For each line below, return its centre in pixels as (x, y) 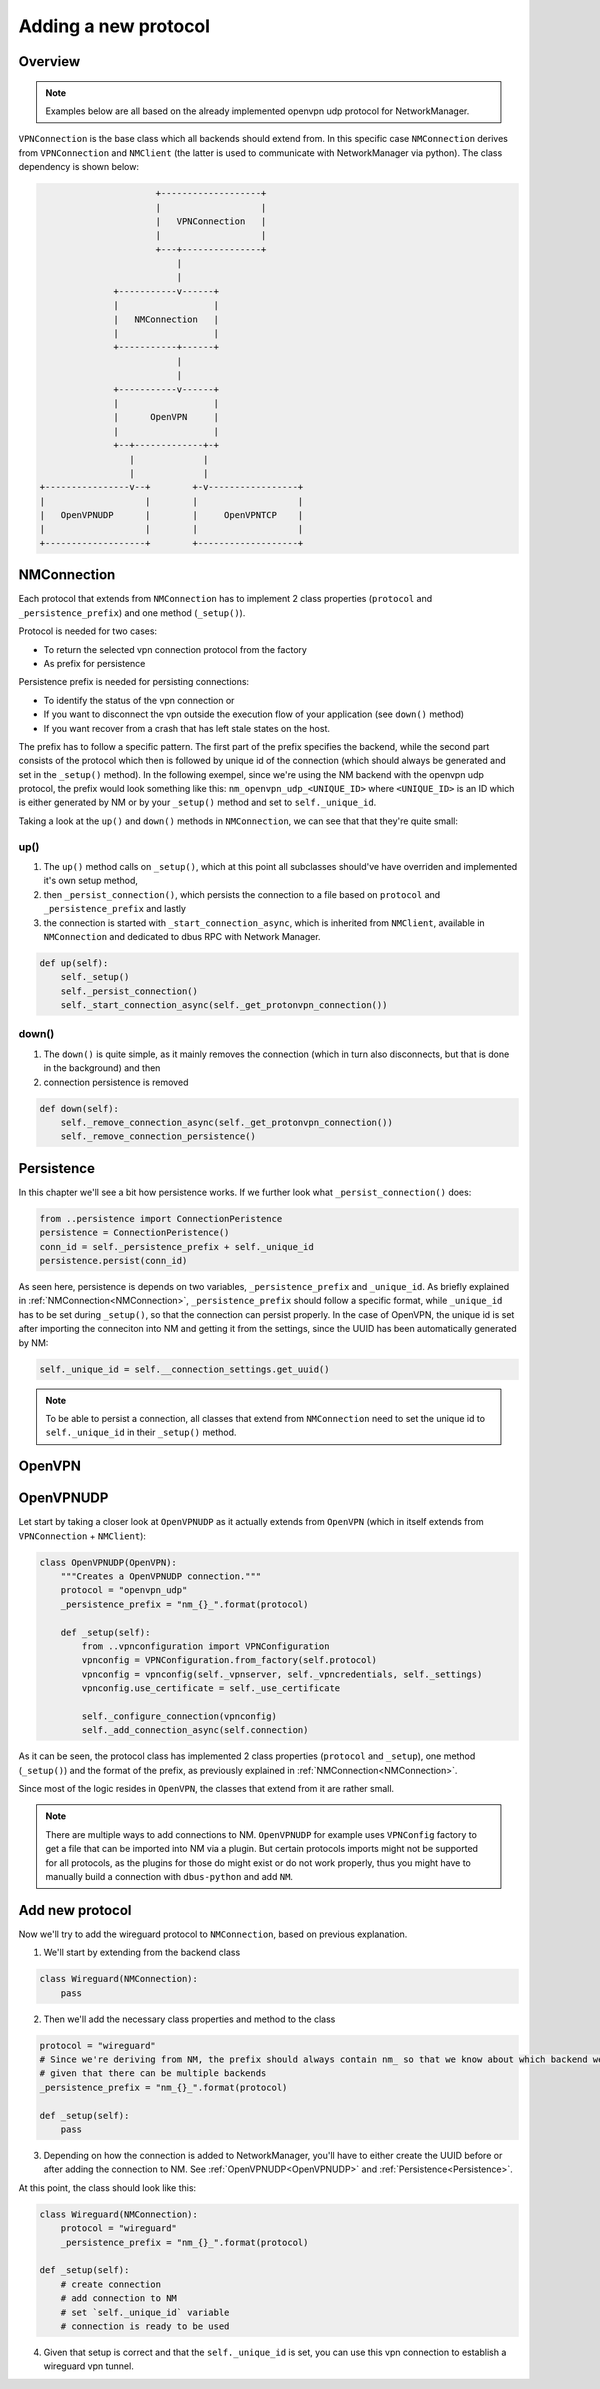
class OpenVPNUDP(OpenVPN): (108, 1562)
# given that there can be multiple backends (153, 2073)
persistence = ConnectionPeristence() (134, 1233)
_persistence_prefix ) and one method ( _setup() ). (132, 612)
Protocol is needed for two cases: (88, 631)
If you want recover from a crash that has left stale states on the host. (186, 728)
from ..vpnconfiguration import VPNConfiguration (205, 1646)
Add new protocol (75, 1910)
